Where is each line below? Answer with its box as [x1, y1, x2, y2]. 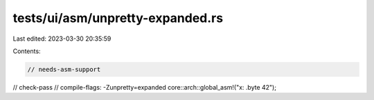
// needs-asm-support [27, 66, 101, 73]
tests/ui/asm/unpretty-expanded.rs [12, 10, 224, 26]
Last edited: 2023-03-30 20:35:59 [12, 34, 112, 43]
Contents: [12, 47, 41, 55]
